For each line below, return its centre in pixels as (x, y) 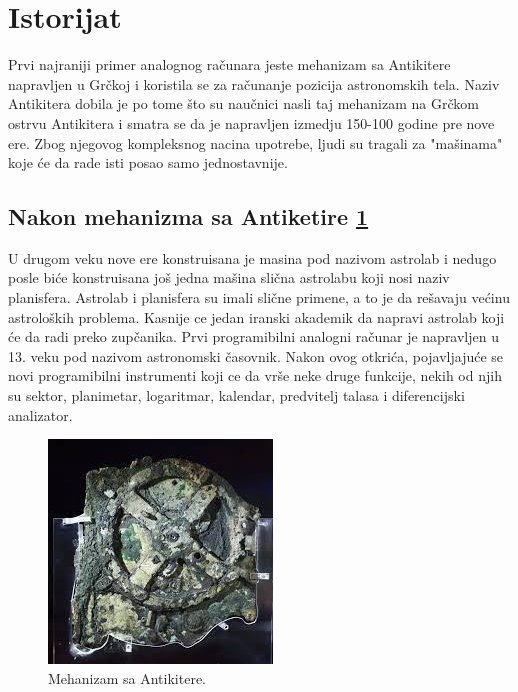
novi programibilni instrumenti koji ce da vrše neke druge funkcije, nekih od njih (255, 375)
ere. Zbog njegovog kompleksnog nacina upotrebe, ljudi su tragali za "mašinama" (255, 142)
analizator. (40, 414)
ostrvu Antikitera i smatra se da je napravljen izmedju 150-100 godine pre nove (251, 122)
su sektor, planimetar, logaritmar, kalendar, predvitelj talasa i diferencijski (236, 395)
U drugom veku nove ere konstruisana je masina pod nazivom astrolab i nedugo (252, 257)
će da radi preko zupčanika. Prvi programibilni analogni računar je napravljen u (253, 336)
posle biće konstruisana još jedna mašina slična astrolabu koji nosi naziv (229, 277)
